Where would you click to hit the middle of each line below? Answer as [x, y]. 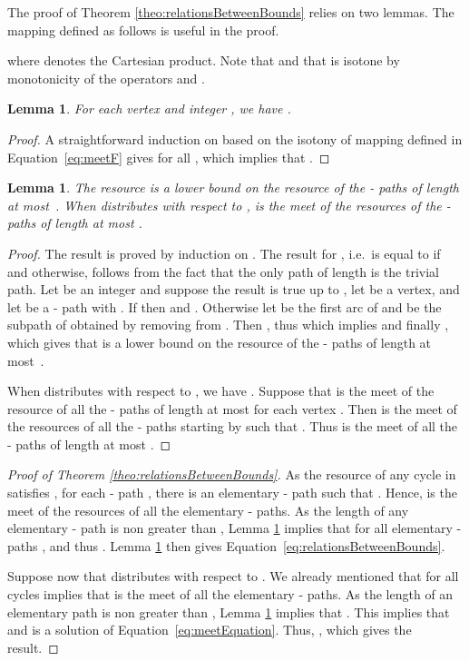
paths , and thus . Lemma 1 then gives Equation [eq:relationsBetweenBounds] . [226, 545]
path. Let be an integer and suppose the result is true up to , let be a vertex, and [234, 289]
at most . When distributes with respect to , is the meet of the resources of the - [229, 205]
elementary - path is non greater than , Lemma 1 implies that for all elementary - [234, 528]
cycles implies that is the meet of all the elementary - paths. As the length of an [230, 594]
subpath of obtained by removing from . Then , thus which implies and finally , [228, 325]
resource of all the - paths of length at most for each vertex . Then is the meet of [232, 408]
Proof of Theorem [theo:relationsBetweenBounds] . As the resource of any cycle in [232, 474]
